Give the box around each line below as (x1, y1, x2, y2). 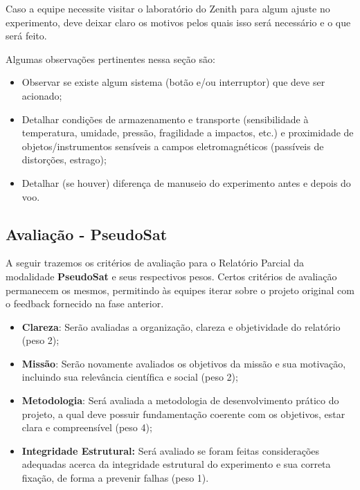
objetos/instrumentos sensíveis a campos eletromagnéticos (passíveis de (21, 138, 324, 153)
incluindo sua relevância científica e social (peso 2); (21, 370, 238, 384)
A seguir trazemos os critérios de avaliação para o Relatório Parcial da (6, 255, 305, 270)
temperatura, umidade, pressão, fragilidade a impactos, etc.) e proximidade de (21, 125, 354, 140)
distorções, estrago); (21, 152, 107, 167)
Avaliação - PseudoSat (6, 223, 168, 244)
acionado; (21, 88, 62, 102)
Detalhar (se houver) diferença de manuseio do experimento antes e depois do (21, 175, 351, 190)
